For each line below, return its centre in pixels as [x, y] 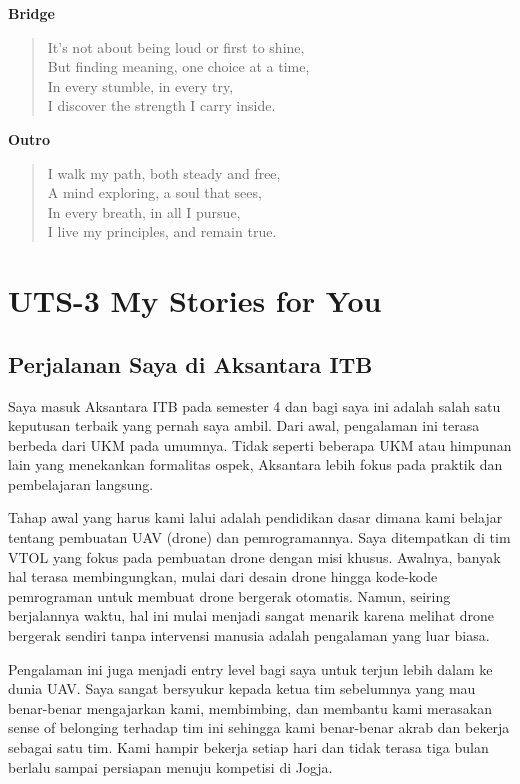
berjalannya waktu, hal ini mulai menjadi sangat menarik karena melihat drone [251, 615]
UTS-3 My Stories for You [195, 300]
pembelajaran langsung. [81, 483]
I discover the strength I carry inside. [161, 105]
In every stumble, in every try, [140, 85]
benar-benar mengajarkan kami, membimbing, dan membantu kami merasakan [250, 707]
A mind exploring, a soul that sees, [154, 192]
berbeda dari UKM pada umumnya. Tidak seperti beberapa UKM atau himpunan [260, 444]
